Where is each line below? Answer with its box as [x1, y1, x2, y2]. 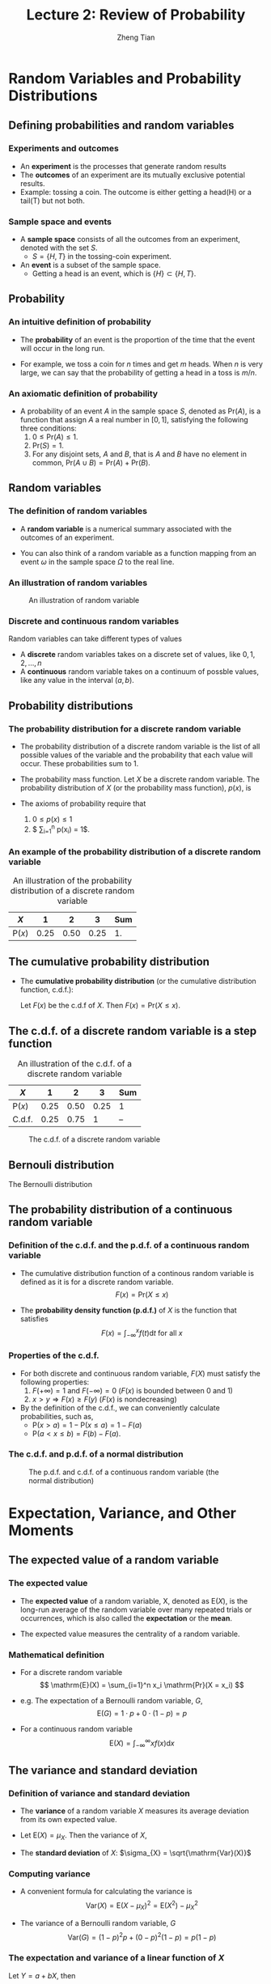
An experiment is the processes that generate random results [19, 161, 227, 171]
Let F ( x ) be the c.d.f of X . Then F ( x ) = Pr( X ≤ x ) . [19, 1001, 180, 1011]
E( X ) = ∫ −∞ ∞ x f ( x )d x [108, 1736, 176, 1749]
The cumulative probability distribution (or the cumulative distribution [19, 977, 256, 986]
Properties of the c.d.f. [8, 1350, 100, 1361]
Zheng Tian [116, 32, 155, 42]
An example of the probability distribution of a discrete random [8, 846, 261, 858]
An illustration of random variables [8, 577, 148, 588]
